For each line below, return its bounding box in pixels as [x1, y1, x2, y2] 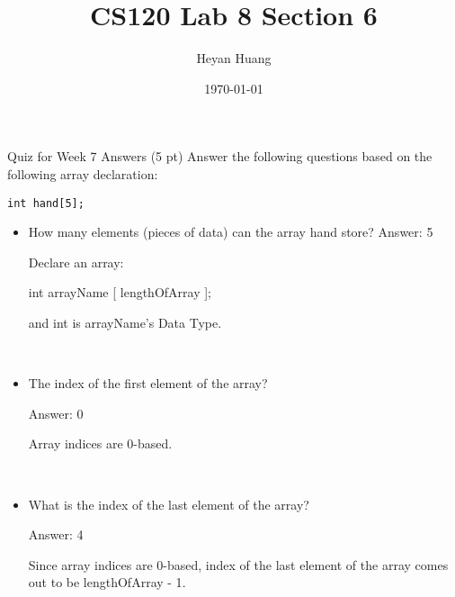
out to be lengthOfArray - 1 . [28, 573, 186, 592]
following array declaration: [7, 164, 158, 183]
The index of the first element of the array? [28, 374, 268, 393]
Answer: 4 [28, 525, 84, 544]
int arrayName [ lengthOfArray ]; [28, 283, 212, 302]
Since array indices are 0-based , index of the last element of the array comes [28, 555, 449, 574]
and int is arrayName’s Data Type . [28, 312, 222, 331]
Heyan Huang [196, 49, 272, 68]
